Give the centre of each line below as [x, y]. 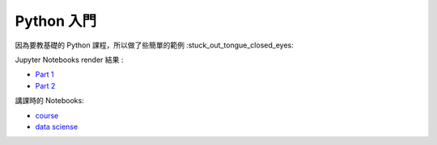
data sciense [57, 126]
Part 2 [45, 85]
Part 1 [45, 75]
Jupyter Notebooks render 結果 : [69, 60]
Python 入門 [56, 21]
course [47, 115]
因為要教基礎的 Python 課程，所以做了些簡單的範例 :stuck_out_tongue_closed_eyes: [155, 45]
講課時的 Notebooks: [49, 101]
